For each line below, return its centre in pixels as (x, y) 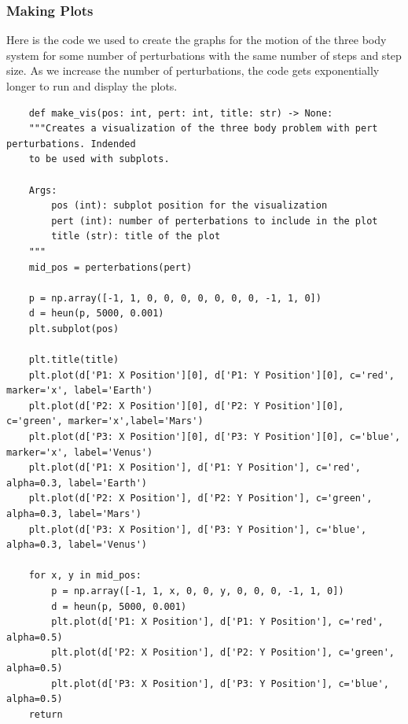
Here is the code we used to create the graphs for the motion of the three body (197, 40)
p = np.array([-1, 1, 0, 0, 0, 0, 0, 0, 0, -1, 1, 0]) (175, 298)
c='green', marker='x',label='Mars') (105, 421)
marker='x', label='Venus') (80, 452)
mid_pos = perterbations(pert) (110, 267)
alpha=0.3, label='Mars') (74, 514)
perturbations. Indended (71, 144)
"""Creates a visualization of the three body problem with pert (203, 129)
